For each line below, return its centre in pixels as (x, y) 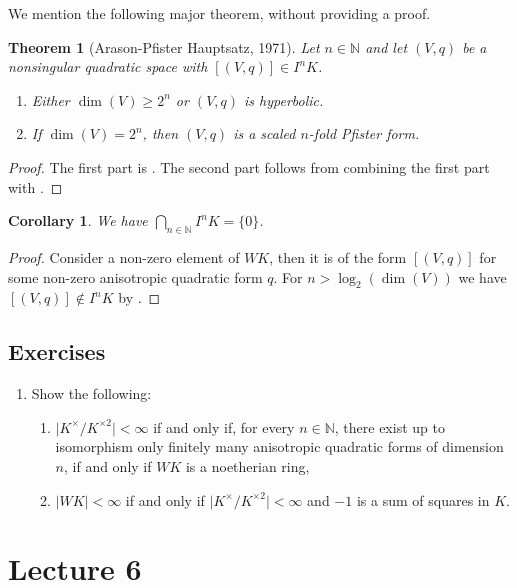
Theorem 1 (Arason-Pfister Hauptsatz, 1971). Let (164, 46)
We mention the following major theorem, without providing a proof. (219, 13)
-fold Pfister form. (364, 133)
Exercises (57, 351)
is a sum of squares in (423, 499)
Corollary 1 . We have (78, 220)
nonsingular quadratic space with (108, 66)
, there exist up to (389, 426)
